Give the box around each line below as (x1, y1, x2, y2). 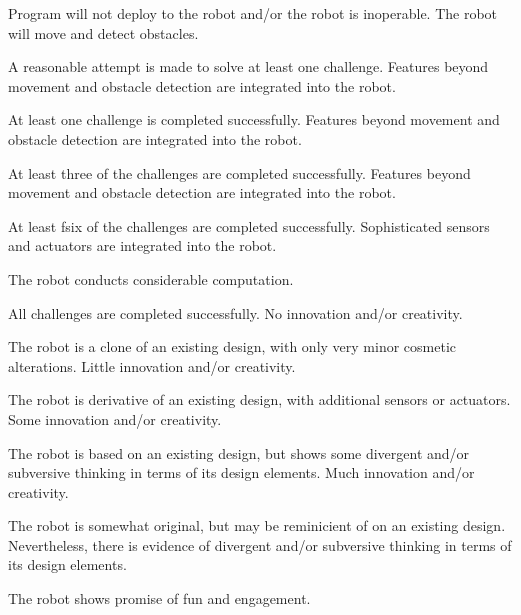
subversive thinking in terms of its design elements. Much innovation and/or (8, 462, 475, 483)
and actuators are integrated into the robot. (8, 235, 277, 256)
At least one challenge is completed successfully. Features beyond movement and (8, 109, 500, 130)
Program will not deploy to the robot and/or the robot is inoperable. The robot (8, 3, 498, 23)
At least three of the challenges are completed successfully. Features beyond (8, 162, 471, 183)
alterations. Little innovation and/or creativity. (8, 355, 296, 376)
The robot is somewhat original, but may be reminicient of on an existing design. (8, 515, 506, 536)
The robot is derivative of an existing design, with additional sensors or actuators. (8, 389, 511, 410)
